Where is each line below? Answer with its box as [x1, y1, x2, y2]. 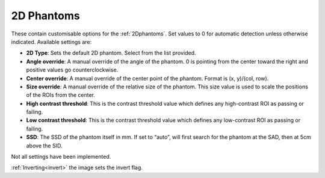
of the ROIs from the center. [26, 91, 96, 99]
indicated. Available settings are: [11, 38, 92, 45]
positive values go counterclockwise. [26, 66, 119, 73]
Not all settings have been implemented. [11, 153, 111, 161]
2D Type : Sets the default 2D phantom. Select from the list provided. [26, 49, 196, 57]
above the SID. [26, 142, 63, 149]
